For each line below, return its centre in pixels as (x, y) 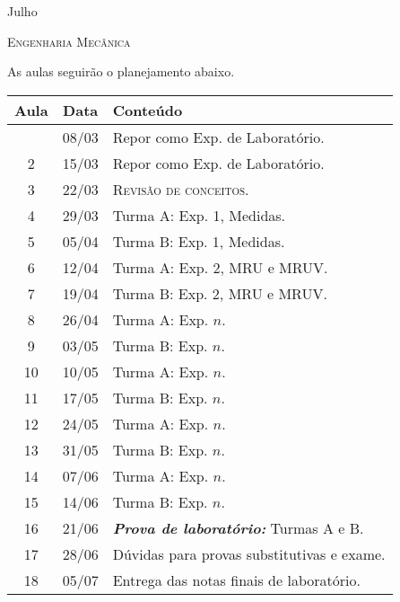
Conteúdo (148, 110)
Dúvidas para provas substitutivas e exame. (249, 553)
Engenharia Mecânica (69, 41)
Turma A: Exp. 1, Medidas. (199, 215)
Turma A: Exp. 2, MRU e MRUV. (220, 267)
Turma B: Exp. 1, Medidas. (199, 241)
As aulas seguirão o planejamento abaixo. (121, 71)
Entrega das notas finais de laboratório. (236, 580)
